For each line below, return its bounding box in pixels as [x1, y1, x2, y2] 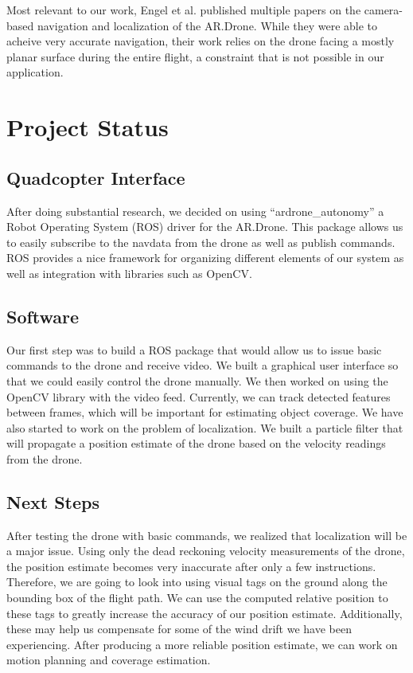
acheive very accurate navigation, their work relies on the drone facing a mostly [6, 33, 395, 49]
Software [6, 303, 80, 328]
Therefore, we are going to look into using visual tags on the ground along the [6, 573, 388, 590]
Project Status [6, 111, 169, 143]
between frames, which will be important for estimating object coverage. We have [6, 404, 403, 421]
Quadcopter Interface [6, 165, 185, 190]
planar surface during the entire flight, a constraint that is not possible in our [6, 48, 384, 65]
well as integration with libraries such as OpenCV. [6, 264, 252, 281]
